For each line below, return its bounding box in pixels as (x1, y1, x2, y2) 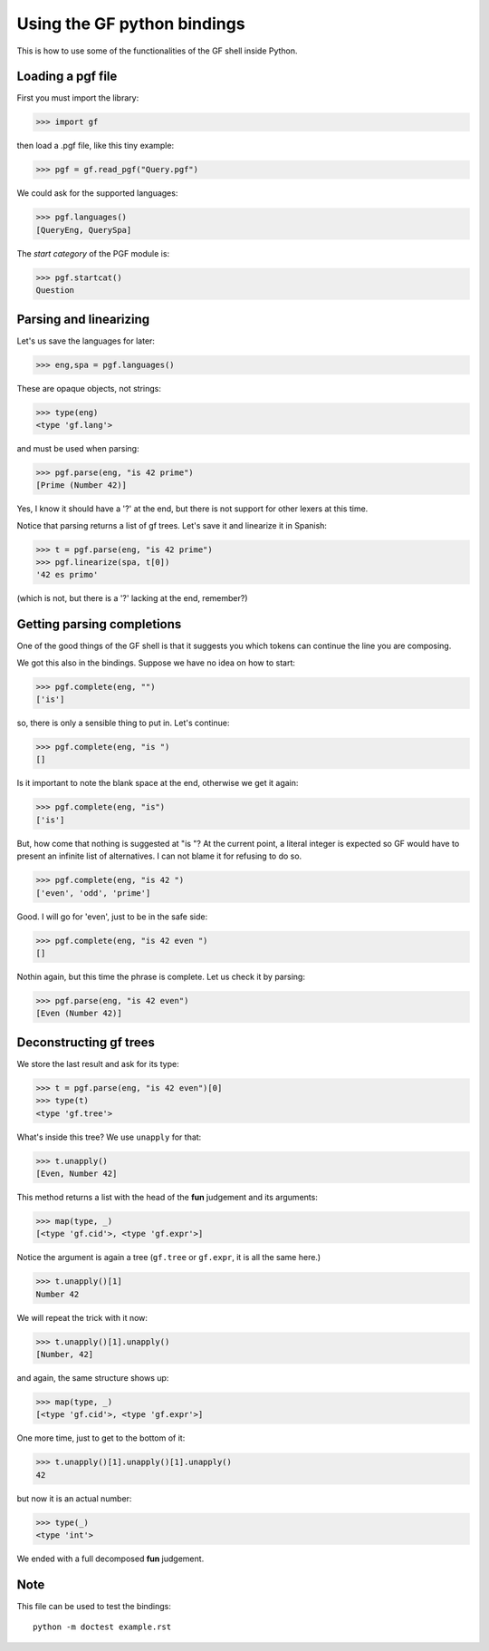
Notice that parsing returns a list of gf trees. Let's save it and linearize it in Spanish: (16, 520, 328, 530)
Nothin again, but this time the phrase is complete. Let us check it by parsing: (16, 971, 305, 982)
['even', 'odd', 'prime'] (35, 888, 151, 898)
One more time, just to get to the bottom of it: (16, 1432, 186, 1443)
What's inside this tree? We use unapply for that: (16, 1131, 202, 1142)
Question (35, 286, 75, 296)
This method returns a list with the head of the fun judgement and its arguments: (16, 1191, 319, 1202)
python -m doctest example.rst (33, 1622, 172, 1632)
